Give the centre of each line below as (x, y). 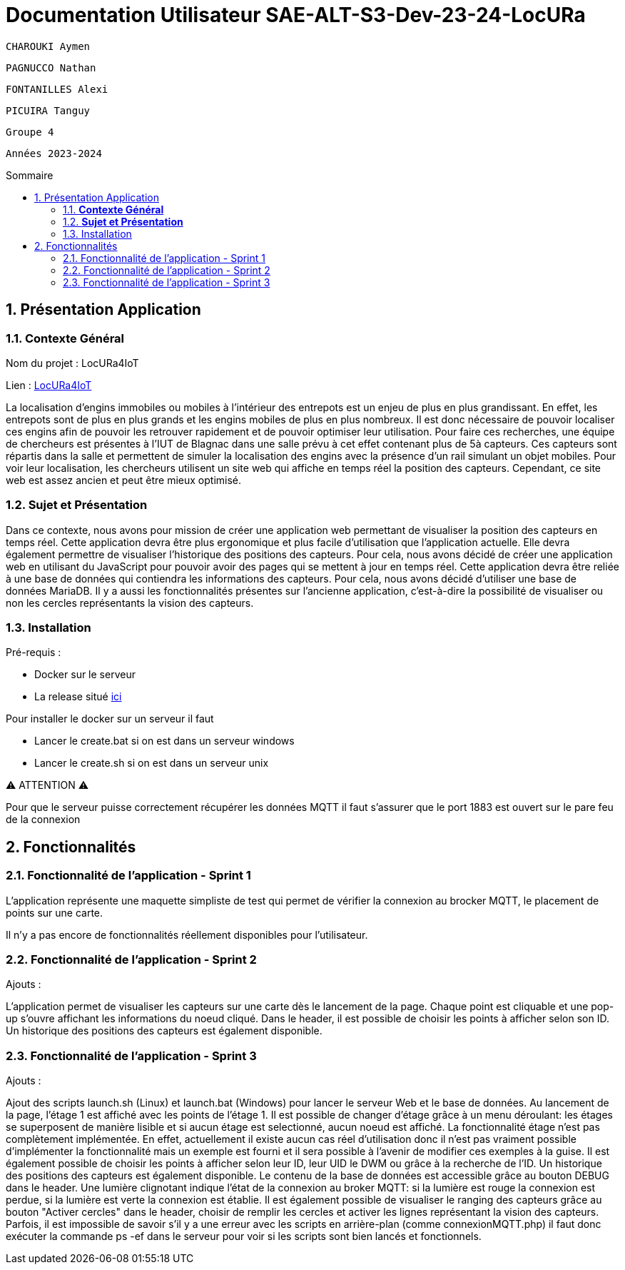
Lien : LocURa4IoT (49, 385)
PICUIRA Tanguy (48, 110)
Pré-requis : (34, 652)
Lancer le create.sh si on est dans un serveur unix (152, 763)
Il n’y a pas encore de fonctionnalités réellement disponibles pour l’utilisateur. (187, 934)
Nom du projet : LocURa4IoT (72, 363)
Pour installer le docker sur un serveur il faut (110, 719)
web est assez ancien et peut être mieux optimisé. (124, 480)
